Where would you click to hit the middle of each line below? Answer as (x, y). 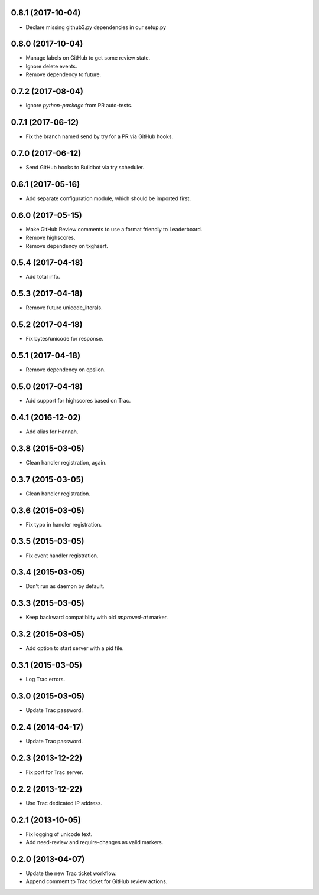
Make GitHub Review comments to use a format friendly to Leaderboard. (114, 229)
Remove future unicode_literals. (64, 308)
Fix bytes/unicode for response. (64, 339)
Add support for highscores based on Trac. (78, 401)
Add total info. (43, 277)
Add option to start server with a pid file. (75, 648)
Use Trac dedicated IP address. (64, 803)
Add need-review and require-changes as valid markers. (95, 842)
